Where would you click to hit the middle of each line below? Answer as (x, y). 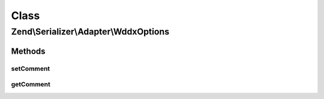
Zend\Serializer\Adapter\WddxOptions (90, 32)
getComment (31, 85)
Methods (28, 51)
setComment (31, 69)
